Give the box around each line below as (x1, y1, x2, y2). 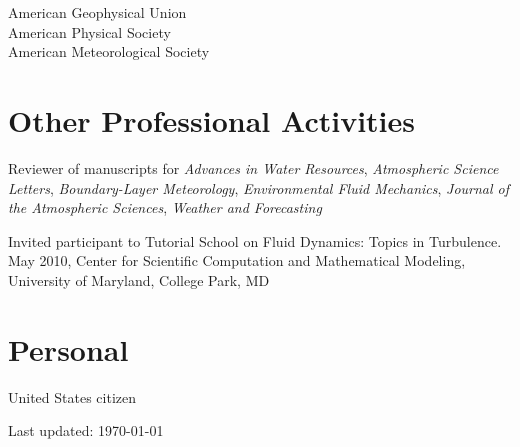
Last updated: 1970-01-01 (8, 420, 164, 441)
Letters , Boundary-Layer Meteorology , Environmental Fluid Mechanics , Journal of (8, 177, 510, 198)
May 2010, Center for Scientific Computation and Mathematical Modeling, (8, 250, 466, 271)
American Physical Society (8, 21, 171, 42)
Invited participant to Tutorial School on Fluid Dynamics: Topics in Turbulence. (8, 230, 502, 251)
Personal (8, 328, 129, 369)
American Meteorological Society (8, 41, 210, 62)
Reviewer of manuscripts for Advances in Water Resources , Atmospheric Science (8, 157, 499, 178)
